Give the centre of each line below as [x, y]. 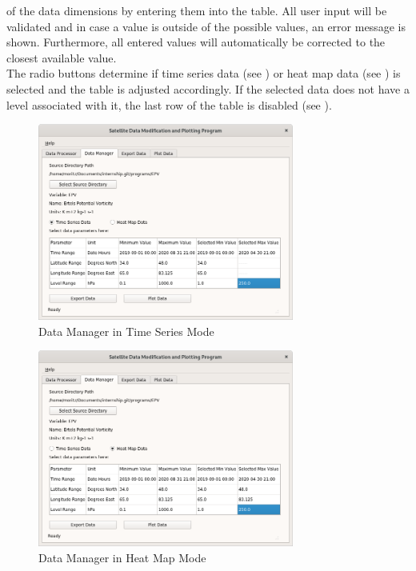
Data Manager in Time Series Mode [126, 331]
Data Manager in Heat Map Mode [122, 557]
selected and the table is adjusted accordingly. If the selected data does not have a [208, 88]
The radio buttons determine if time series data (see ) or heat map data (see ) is [204, 73]
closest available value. [62, 57]
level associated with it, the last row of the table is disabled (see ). [169, 104]
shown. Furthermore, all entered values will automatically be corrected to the [196, 42]
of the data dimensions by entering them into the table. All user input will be [197, 10]
